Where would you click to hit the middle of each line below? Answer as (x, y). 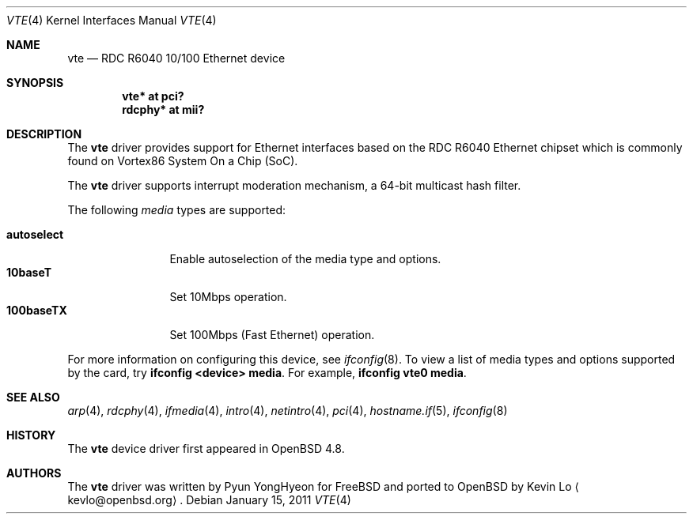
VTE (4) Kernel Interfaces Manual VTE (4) (112, 20)
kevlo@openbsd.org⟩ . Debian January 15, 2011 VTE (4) (209, 500)
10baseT (29, 272)
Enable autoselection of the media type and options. (305, 259)
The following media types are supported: (177, 210)
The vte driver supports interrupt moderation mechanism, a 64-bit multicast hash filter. (294, 185)
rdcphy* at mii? (163, 109)
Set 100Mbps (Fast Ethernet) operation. (272, 335)
